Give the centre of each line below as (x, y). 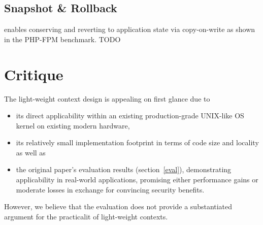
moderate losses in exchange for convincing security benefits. (110, 189)
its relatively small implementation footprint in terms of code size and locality (137, 142)
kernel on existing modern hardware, (73, 125)
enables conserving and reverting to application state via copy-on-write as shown (130, 29)
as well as (31, 152)
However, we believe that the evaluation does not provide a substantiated (118, 206)
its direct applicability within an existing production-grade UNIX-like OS (130, 116)
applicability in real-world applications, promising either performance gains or (137, 180)
